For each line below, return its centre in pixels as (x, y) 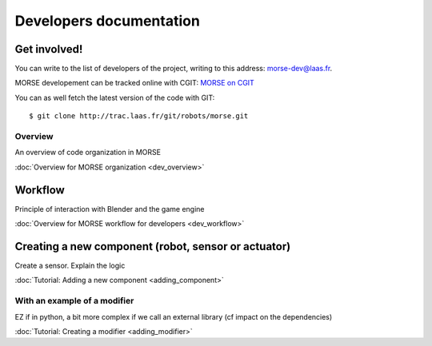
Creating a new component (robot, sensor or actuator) (153, 247)
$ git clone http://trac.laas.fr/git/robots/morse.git (139, 116)
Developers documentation (107, 21)
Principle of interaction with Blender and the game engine (110, 209)
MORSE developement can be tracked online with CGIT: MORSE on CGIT (135, 83)
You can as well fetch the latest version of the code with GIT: (115, 97)
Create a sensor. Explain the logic (70, 265)
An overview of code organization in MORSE (88, 153)
